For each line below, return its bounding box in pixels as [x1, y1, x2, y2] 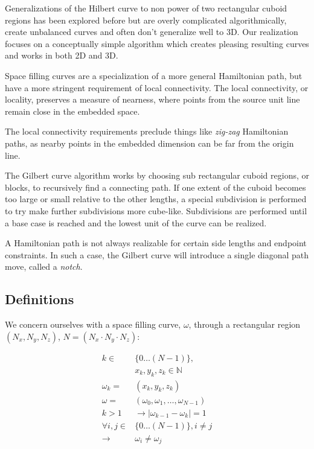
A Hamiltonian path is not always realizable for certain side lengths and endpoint [5, 237, 307, 249]
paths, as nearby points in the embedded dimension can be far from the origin [5, 136, 294, 149]
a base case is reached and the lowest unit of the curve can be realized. [5, 216, 267, 229]
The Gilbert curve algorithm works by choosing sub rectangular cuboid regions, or [5, 169, 309, 182]
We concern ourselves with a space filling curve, [5, 318, 181, 331]
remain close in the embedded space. [5, 104, 140, 117]
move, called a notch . [5, 260, 83, 273]
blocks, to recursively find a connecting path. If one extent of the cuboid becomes [5, 180, 306, 193]
